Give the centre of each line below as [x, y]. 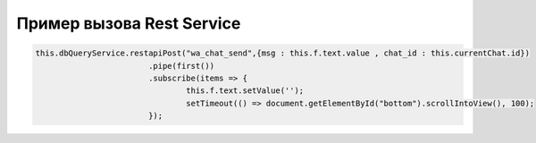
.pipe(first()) [181, 66]
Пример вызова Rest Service [129, 23]
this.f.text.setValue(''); [245, 91]
